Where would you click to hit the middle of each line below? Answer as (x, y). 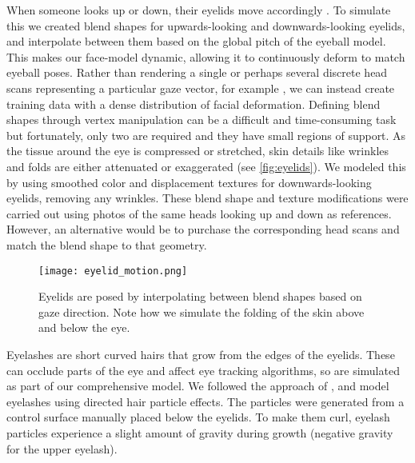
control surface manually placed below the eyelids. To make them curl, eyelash (198, 417)
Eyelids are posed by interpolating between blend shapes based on (200, 296)
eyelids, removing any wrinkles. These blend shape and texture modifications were (207, 198)
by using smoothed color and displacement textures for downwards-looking (189, 182)
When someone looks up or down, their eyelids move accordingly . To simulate (199, 10)
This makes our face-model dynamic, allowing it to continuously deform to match (206, 56)
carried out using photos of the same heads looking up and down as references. (199, 213)
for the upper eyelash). (62, 448)
